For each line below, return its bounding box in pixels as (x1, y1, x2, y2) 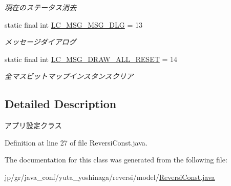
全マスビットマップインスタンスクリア (5, 71, 134, 81)
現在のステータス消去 (5, 2, 76, 12)
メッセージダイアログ (5, 36, 76, 47)
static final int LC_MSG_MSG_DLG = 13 (5, 19, 142, 30)
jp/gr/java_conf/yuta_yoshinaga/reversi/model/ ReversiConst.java (5, 171, 215, 182)
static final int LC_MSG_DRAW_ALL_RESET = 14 (5, 53, 177, 64)
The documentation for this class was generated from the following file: (5, 154, 227, 165)
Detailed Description (5, 96, 117, 112)
